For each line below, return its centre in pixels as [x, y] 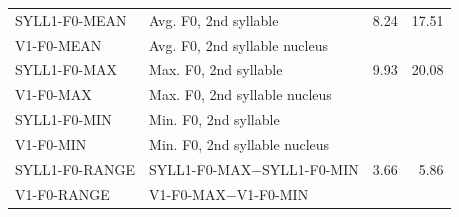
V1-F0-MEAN [58, 44]
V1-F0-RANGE [62, 193]
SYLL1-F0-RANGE [75, 168]
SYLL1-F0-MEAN [71, 19]
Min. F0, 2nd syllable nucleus [239, 143]
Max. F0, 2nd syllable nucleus [240, 94]
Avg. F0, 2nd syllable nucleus [238, 44]
